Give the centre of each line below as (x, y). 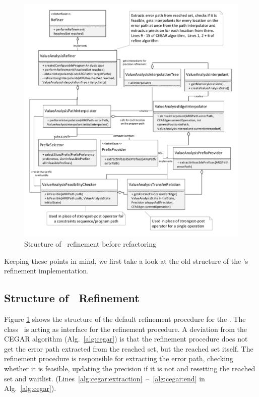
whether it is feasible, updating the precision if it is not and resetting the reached (130, 368)
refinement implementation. (47, 271)
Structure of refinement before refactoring (90, 244)
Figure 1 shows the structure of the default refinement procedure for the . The (125, 319)
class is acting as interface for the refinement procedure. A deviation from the (125, 329)
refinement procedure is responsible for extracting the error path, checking (119, 358)
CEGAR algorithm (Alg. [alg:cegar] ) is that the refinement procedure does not (126, 339)
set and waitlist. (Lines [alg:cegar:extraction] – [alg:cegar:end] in (105, 378)
